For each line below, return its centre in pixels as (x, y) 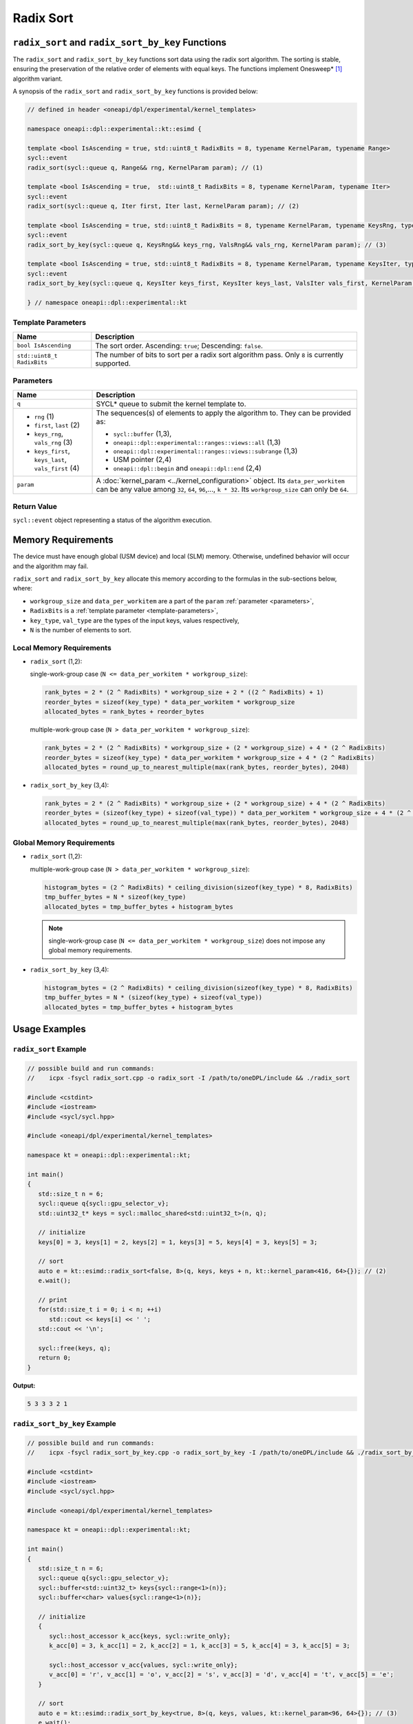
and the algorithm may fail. (51, 566)
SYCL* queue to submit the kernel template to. (171, 403)
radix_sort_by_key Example (64, 1424)
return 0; (55, 1358)
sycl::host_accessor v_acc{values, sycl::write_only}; (144, 1665)
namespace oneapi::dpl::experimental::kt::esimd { (115, 129)
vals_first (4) (57, 468)
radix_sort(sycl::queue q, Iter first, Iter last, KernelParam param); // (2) (163, 206)
